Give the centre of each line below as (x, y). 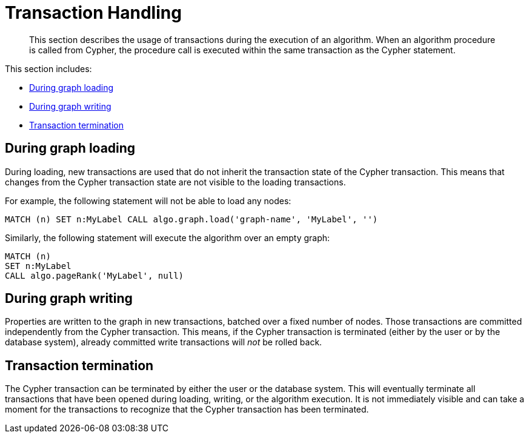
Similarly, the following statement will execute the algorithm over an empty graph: (168, 237)
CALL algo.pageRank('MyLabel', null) (95, 275)
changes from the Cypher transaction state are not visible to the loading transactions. (175, 182)
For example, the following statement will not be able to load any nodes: (148, 201)
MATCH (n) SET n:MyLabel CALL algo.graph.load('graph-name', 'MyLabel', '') (191, 219)
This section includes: (48, 68)
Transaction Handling (93, 13)
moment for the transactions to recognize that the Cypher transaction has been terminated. (187, 410)
